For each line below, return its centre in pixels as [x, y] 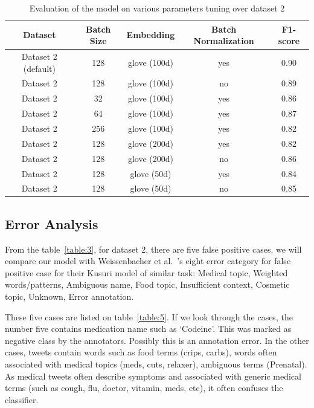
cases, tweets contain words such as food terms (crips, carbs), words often [141, 352]
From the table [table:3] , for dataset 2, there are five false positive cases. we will [153, 249]
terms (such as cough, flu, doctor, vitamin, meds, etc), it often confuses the [144, 388]
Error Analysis [52, 223]
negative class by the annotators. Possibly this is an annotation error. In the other [157, 340]
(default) [40, 68]
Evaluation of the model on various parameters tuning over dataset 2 [157, 8]
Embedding [151, 35]
